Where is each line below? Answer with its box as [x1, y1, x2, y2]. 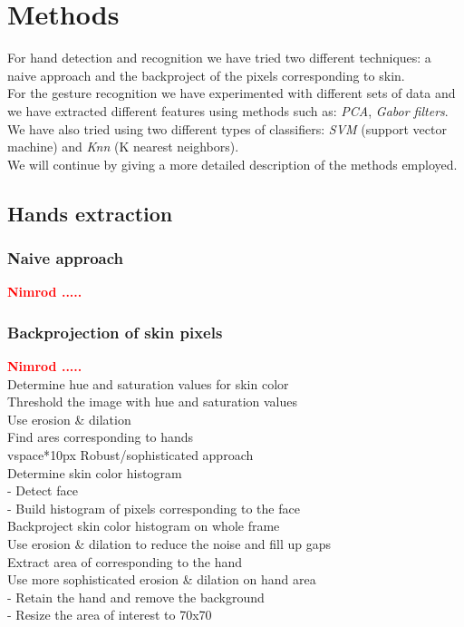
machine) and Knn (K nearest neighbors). [7, 137, 239, 156]
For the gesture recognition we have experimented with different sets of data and [7, 83, 456, 103]
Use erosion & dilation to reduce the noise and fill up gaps [7, 534, 331, 554]
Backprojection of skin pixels [7, 320, 223, 343]
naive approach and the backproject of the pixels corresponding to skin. [7, 65, 405, 84]
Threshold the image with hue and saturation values [7, 392, 297, 411]
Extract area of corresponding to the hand [7, 552, 243, 571]
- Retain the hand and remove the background [7, 587, 265, 606]
